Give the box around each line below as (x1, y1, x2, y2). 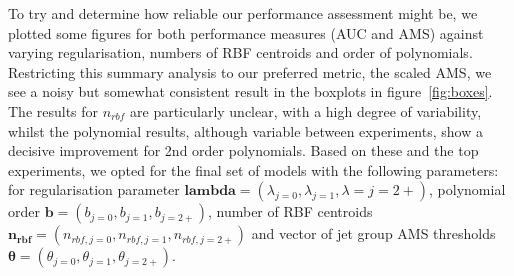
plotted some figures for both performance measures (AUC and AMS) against (8, 22, 484, 43)
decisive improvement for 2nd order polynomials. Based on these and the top (8, 140, 479, 161)
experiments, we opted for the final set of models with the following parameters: (8, 159, 499, 180)
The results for (8, 100, 99, 121)
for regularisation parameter (8, 179, 180, 200)
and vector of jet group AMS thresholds (251, 223, 496, 244)
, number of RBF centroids (207, 201, 373, 222)
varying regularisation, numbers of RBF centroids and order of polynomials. (8, 42, 473, 63)
